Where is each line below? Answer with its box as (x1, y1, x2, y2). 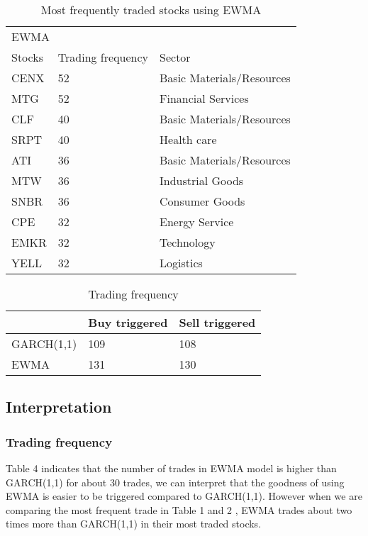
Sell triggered (179, 314, 256, 330)
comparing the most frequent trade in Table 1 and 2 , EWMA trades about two (6, 502, 352, 517)
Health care (160, 131, 217, 147)
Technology (160, 234, 216, 250)
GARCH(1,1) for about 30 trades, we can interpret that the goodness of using (6, 474, 345, 489)
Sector (160, 49, 191, 65)
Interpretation (6, 396, 112, 418)
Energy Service (160, 213, 234, 230)
